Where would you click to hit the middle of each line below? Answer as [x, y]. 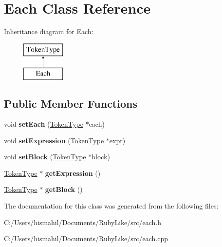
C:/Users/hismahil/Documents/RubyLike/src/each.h [83, 222]
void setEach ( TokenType [44, 124]
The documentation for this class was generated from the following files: [111, 206]
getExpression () [73, 173]
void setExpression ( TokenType [54, 140]
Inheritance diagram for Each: [49, 31]
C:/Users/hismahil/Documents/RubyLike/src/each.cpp [86, 238]
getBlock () [64, 189]
